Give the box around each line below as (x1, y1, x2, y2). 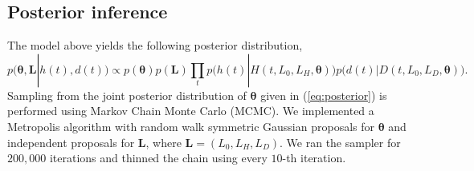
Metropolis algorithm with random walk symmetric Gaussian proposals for (7, 117, 374, 134)
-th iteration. (282, 149, 346, 166)
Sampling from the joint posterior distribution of (7, 86, 247, 103)
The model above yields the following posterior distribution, (7, 37, 303, 54)
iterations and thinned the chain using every (49, 149, 268, 166)
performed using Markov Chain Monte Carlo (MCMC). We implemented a (7, 102, 374, 119)
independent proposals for (7, 133, 135, 150)
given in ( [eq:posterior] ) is (260, 86, 387, 103)
